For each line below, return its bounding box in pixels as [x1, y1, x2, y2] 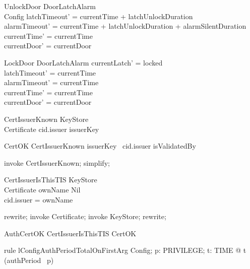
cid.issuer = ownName [4, 194, 73, 205]
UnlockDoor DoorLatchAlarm [4, 1, 96, 11]
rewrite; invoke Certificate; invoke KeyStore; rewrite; [4, 211, 166, 222]
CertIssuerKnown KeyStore [4, 113, 89, 124]
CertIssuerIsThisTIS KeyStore [4, 174, 97, 185]
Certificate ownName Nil [4, 184, 81, 194]
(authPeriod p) [4, 254, 54, 265]
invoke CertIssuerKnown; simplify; [4, 157, 110, 168]
